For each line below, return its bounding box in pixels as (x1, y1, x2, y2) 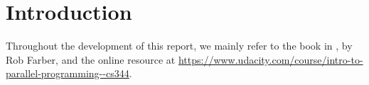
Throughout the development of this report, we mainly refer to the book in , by (6, 38, 353, 53)
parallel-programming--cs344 (6, 66, 129, 81)
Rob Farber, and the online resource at (6, 52, 176, 67)
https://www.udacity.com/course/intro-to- (178, 52, 363, 67)
